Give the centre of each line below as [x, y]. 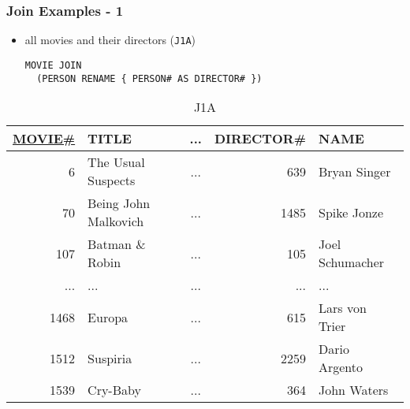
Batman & [117, 244]
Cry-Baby [114, 390]
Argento [341, 367]
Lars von [342, 308]
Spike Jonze [350, 212]
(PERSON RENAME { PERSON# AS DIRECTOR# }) [149, 78]
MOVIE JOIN [53, 65]
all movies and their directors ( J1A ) [110, 40]
